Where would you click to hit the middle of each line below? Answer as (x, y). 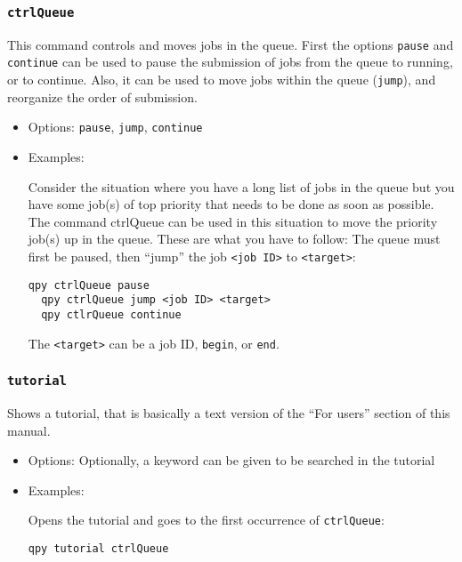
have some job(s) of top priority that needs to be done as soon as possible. (231, 204)
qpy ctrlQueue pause (89, 285)
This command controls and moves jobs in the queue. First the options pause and (231, 44)
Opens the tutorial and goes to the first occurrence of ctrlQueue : (206, 520)
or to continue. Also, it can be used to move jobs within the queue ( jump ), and (222, 80)
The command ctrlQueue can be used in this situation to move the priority (233, 221)
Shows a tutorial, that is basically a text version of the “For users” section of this (229, 413)
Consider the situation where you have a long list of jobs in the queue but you (241, 186)
